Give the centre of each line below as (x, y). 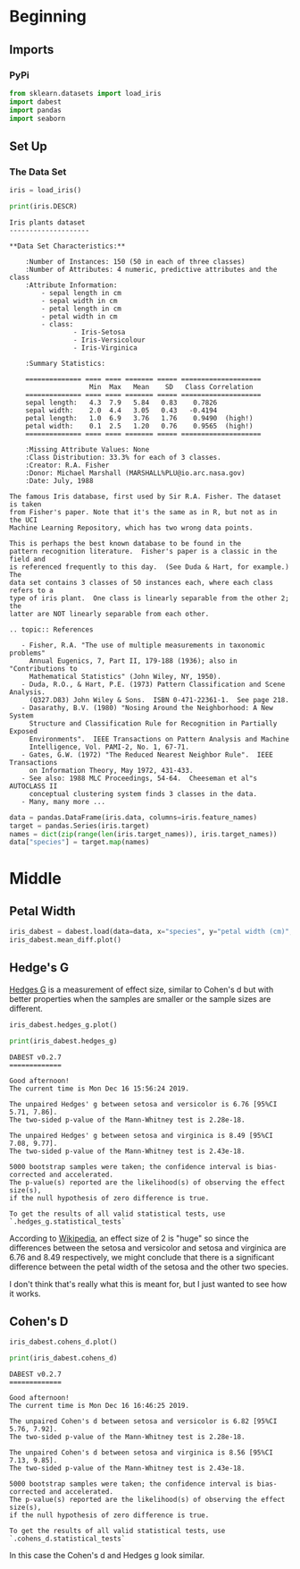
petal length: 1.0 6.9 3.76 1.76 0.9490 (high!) (139, 418)
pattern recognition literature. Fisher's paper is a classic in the (143, 551)
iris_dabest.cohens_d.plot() (63, 1342)
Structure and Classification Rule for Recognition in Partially (153, 723)
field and (28, 559)
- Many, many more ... (63, 801)
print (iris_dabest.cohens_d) (63, 1358)
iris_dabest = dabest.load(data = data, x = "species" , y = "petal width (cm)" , (151, 932)
